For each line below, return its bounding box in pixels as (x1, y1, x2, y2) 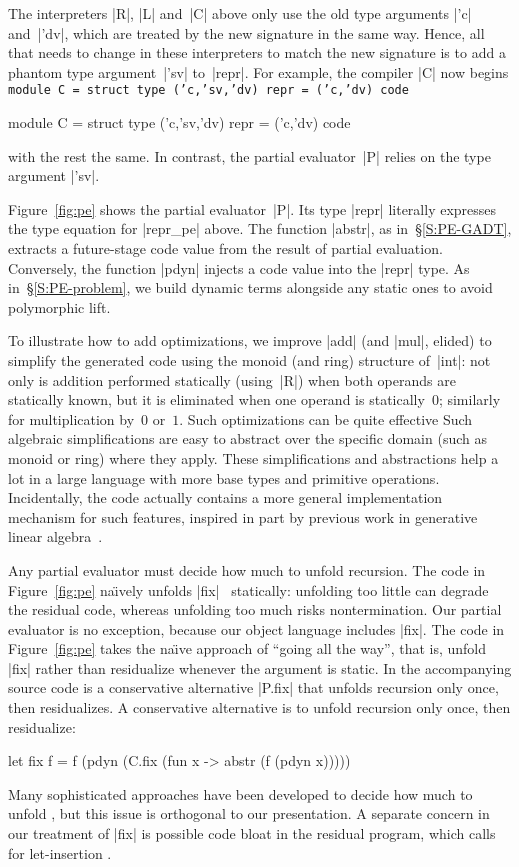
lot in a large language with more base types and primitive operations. (8, 467, 440, 488)
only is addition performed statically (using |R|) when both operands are (8, 369, 456, 390)
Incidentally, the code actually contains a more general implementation (8, 487, 443, 508)
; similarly (438, 389, 501, 410)
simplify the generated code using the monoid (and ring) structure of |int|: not (8, 349, 491, 370)
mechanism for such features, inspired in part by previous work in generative (8, 506, 478, 527)
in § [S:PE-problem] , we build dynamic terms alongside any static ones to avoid (8, 277, 493, 298)
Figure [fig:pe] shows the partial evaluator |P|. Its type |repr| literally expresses (8, 198, 497, 219)
